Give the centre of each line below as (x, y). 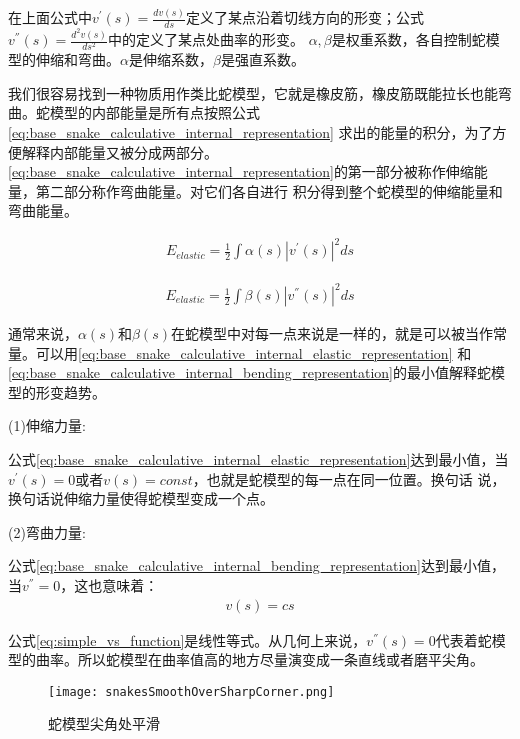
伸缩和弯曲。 (77, 59)
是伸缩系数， (170, 59)
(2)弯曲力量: (47, 531)
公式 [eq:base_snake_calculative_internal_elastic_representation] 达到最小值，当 (258, 459)
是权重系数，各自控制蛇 (408, 39)
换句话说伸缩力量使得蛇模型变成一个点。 (141, 498)
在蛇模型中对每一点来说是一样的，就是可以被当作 (332, 333)
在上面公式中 (50, 17)
